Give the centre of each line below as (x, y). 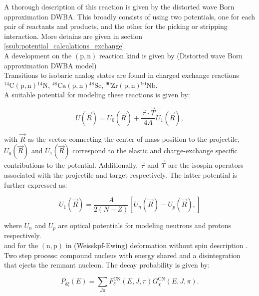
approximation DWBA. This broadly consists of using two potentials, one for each (130, 16)
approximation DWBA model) (50, 65)
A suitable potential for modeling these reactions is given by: (97, 95)
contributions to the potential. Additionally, (71, 165)
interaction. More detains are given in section (73, 36)
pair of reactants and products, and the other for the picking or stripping (116, 26)
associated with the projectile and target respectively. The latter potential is (121, 175)
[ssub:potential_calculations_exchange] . (65, 46)
